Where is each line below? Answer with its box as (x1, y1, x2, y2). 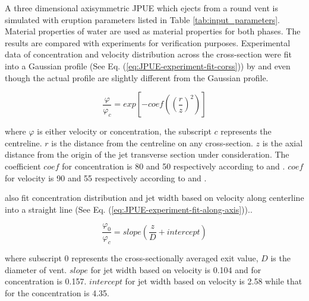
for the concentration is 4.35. (5, 286, 109, 299)
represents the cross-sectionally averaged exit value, (71, 251, 258, 264)
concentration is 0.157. (5, 275, 87, 287)
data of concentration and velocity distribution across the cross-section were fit (5, 48, 292, 60)
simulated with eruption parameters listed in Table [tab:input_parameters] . (5, 13, 280, 25)
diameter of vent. (5, 263, 67, 276)
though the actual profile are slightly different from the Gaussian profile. (5, 71, 269, 84)
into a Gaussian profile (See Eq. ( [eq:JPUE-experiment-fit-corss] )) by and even (5, 59, 291, 72)
